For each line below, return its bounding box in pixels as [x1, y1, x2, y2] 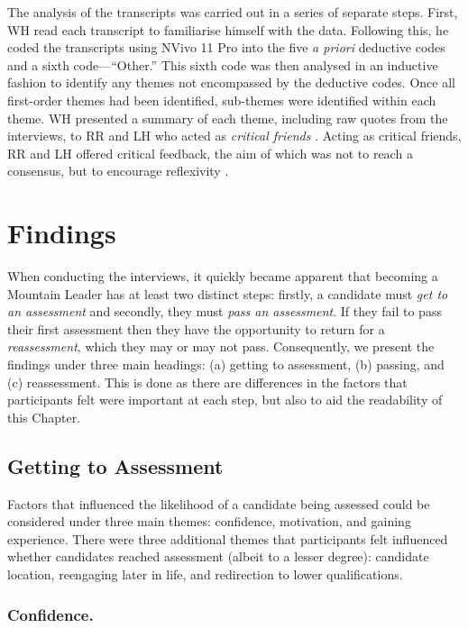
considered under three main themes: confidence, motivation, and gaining [7, 512, 411, 531]
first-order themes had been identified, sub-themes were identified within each [7, 90, 436, 109]
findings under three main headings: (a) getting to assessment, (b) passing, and [7, 355, 445, 374]
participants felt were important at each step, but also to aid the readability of [7, 390, 443, 409]
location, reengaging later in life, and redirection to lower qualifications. [7, 564, 403, 583]
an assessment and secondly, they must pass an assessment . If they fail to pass [7, 302, 442, 321]
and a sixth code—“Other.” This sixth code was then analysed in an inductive [7, 55, 438, 74]
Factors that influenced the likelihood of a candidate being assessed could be [7, 494, 430, 513]
